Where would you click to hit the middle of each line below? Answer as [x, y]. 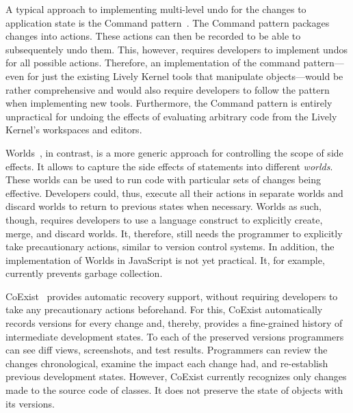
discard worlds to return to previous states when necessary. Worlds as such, [164, 206]
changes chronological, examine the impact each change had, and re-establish [167, 363]
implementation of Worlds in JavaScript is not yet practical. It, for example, [165, 259]
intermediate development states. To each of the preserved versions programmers [175, 336]
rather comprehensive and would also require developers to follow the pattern [168, 89]
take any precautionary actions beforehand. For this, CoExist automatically [164, 309]
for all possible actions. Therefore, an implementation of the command [153, 63]
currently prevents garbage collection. [84, 273]
